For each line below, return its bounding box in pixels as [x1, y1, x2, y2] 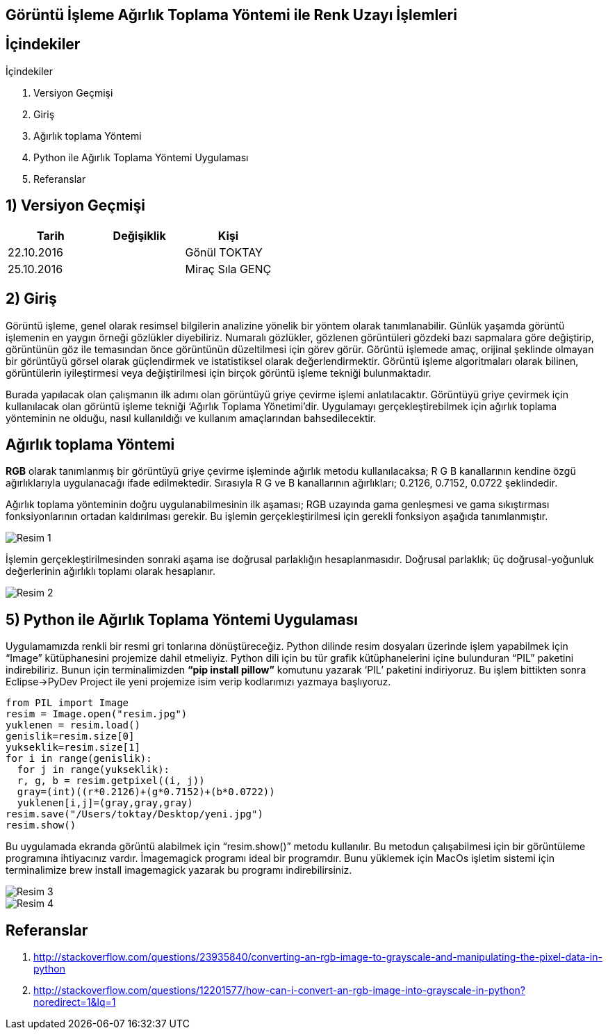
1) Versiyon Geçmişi [6, 197, 145, 215]
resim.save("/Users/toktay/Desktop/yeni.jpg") [6, 808, 263, 820]
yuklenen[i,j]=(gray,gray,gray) [17, 797, 193, 809]
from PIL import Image [6, 697, 129, 709]
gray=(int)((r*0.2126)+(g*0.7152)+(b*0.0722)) [17, 786, 275, 798]
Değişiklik [113, 228, 166, 243]
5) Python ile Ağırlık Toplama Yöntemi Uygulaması [6, 610, 358, 628]
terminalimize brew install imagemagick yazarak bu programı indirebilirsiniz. [6, 864, 352, 877]
